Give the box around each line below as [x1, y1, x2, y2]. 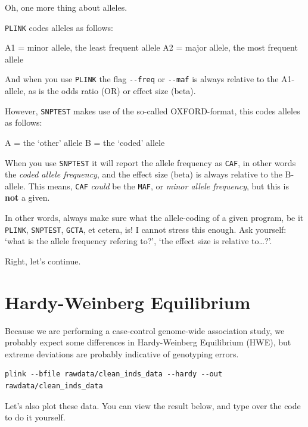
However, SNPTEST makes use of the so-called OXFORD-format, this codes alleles [5, 104, 300, 117]
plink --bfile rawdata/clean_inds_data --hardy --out [5, 370, 223, 379]
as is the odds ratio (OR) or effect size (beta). [28, 85, 196, 97]
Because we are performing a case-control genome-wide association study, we [5, 324, 285, 336]
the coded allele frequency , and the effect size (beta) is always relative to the [5, 168, 282, 180]
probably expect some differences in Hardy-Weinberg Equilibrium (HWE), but [5, 336, 291, 348]
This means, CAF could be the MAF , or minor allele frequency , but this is [28, 179, 289, 192]
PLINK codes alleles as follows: [5, 21, 113, 33]
